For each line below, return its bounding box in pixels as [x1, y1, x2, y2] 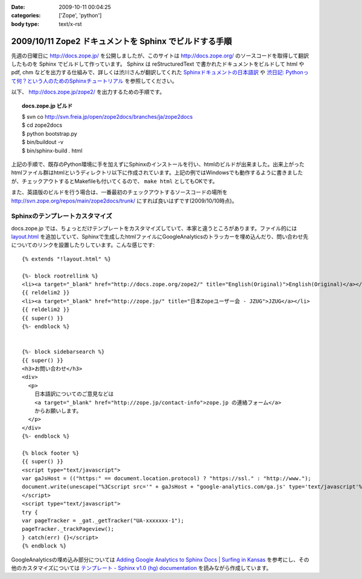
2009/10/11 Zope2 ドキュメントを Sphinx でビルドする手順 [11, 36, 232, 46]
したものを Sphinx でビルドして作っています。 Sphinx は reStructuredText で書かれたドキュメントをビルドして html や [11, 60, 305, 68]
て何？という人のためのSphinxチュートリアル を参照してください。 [11, 77, 178, 84]
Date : [11, 4, 25, 10]
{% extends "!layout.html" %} [22, 255, 112, 262]
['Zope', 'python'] [59, 12, 102, 19]
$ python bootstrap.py [22, 130, 78, 137]
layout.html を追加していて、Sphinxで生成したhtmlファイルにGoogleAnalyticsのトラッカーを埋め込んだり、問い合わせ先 [11, 233, 309, 241]
